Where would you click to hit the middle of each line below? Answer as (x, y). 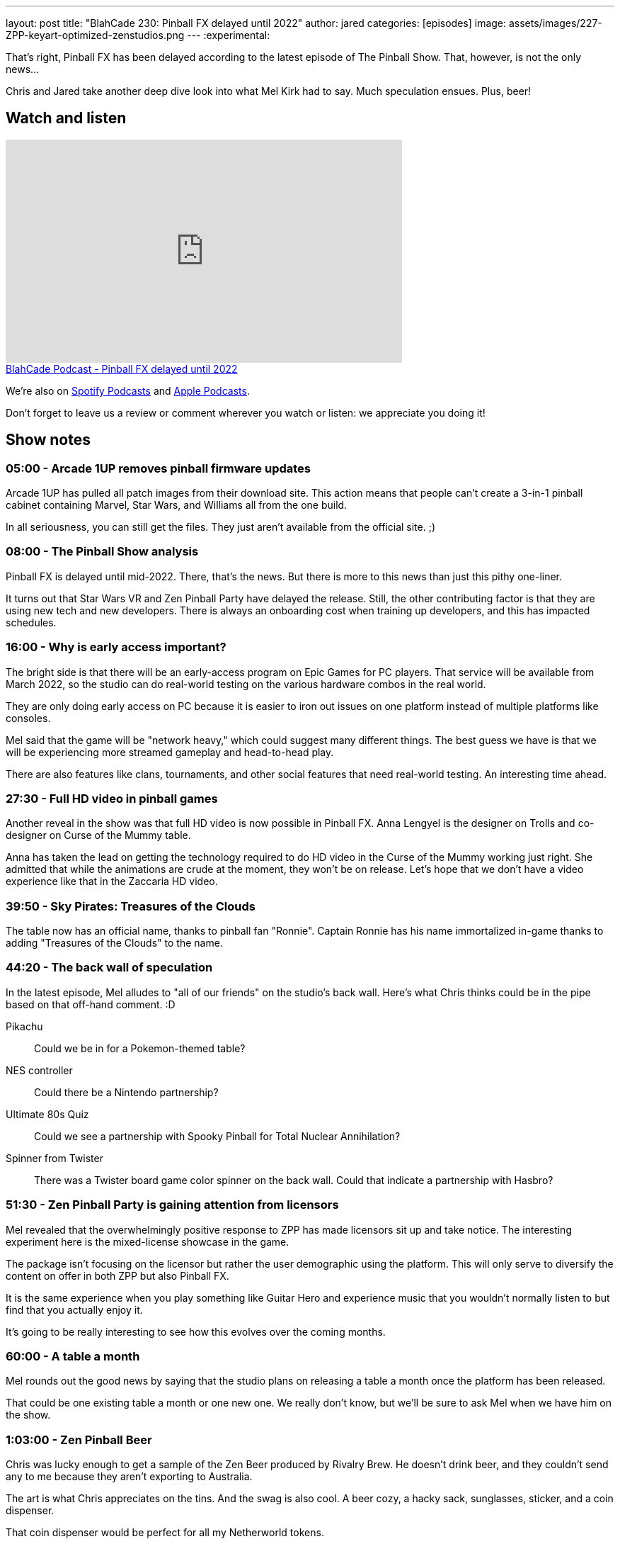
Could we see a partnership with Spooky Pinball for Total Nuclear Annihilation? (217, 1136)
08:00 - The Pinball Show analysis (102, 552)
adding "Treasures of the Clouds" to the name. (114, 943)
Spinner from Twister (54, 1158)
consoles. (28, 718)
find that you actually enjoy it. (74, 1309)
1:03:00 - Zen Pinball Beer (79, 1439)
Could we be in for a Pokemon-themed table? (140, 1048)
